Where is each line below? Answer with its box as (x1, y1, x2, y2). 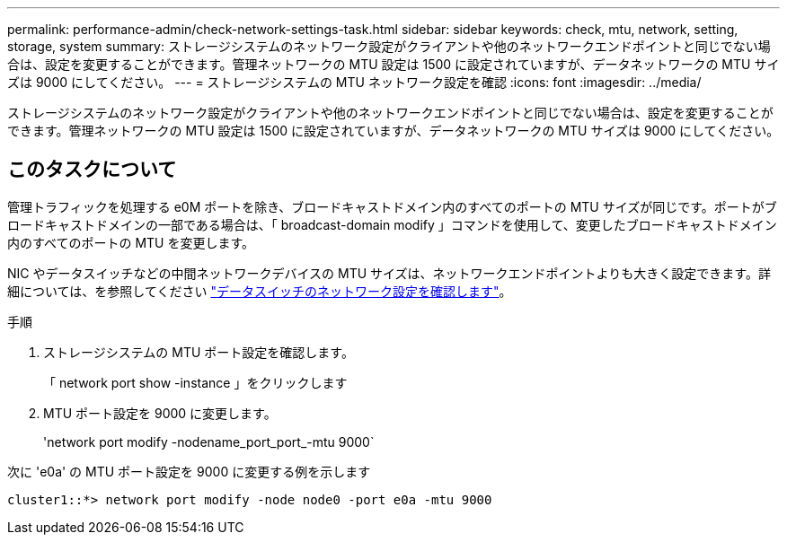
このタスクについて (7, 158, 177, 181)
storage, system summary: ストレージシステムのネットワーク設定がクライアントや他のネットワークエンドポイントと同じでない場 (7, 39, 771, 54)
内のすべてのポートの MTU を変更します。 (7, 234, 255, 250)
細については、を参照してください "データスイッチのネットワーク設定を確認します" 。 (7, 283, 512, 299)
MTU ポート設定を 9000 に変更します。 (43, 405, 277, 421)
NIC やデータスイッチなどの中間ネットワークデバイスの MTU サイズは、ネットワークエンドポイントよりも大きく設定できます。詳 (7, 265, 771, 281)
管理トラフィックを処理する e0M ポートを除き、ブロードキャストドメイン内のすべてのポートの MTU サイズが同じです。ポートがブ (7, 198, 777, 214)
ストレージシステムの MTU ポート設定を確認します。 (43, 344, 354, 360)
